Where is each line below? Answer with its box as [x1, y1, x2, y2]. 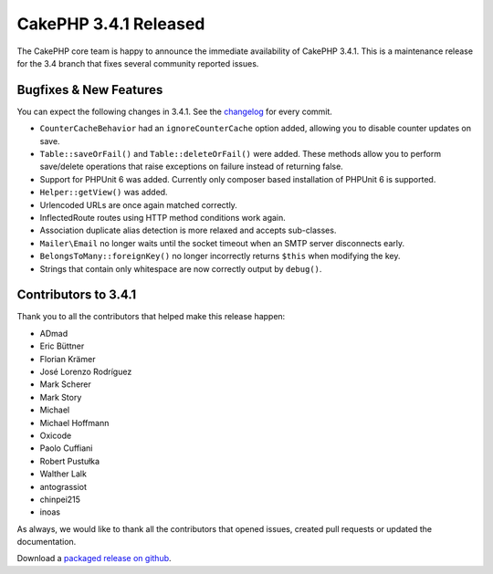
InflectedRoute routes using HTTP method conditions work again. [39, 212, 287, 223]
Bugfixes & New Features [16, 82, 163, 98]
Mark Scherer [39, 379, 91, 390]
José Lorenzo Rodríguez [39, 366, 132, 377]
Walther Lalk [39, 468, 87, 479]
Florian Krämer [39, 353, 96, 364]
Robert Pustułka [39, 455, 100, 466]
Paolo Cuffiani [39, 443, 93, 454]
